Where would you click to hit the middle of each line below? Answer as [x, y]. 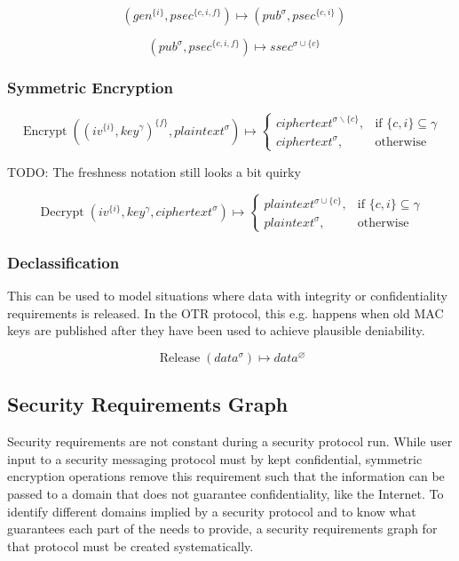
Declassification [63, 262]
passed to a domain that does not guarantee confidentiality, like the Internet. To [226, 493]
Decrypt [62, 212]
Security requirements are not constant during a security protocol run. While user [230, 441]
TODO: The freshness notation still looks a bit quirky [154, 171]
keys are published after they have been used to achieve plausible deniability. [216, 330]
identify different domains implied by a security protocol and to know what [212, 511]
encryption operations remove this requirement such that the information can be [226, 476]
